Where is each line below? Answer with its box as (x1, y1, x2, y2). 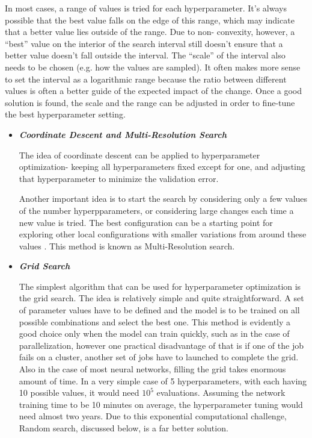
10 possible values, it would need (19, 386, 139, 399)
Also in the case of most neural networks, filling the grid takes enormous (19, 363, 286, 375)
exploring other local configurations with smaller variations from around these (19, 228, 307, 240)
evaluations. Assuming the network (156, 386, 286, 399)
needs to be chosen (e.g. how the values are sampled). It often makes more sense (5, 60, 301, 73)
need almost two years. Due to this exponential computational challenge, (19, 410, 287, 422)
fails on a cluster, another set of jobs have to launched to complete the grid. (19, 351, 299, 363)
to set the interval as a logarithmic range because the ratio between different (5, 72, 287, 85)
